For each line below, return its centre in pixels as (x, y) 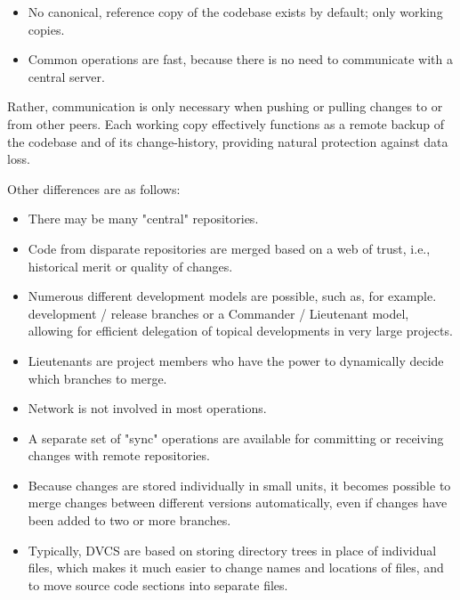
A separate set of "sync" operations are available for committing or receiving (236, 438)
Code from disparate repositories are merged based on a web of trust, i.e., (229, 248)
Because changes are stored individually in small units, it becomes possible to (239, 485)
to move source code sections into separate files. (158, 584)
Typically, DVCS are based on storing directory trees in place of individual (232, 550)
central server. (66, 76)
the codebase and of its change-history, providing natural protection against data (228, 141)
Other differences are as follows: (94, 188)
